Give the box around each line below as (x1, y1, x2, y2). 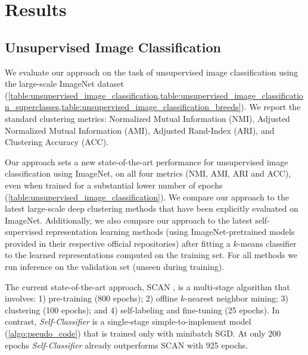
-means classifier (237, 237, 297, 249)
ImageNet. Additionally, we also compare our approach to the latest (5, 213, 253, 226)
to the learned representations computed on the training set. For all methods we (5, 249, 298, 261)
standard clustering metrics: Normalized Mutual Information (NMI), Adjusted (5, 112, 290, 124)
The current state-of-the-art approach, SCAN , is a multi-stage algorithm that (5, 280, 290, 293)
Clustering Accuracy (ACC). (5, 136, 108, 148)
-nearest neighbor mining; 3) (185, 292, 288, 304)
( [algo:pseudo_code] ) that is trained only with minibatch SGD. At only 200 (5, 327, 281, 340)
